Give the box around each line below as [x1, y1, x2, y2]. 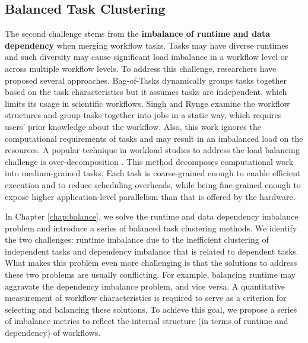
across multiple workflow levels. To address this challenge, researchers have [5, 62, 277, 74]
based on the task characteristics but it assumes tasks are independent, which [5, 85, 287, 98]
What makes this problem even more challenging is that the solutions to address [5, 256, 297, 269]
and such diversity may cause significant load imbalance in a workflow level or [5, 50, 288, 63]
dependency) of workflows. [5, 326, 101, 339]
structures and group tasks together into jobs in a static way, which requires [5, 109, 282, 121]
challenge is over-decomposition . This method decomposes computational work [5, 155, 294, 167]
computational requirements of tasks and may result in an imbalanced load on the [5, 132, 303, 144]
